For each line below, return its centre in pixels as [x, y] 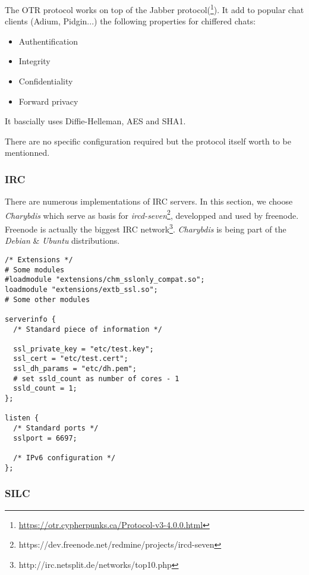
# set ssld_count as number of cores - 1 [96, 378]
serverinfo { [30, 319]
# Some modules [35, 270]
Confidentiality [46, 81]
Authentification [48, 41]
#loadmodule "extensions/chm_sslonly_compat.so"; [105, 280]
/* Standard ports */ [56, 428]
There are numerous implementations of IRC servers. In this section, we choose [149, 201]
